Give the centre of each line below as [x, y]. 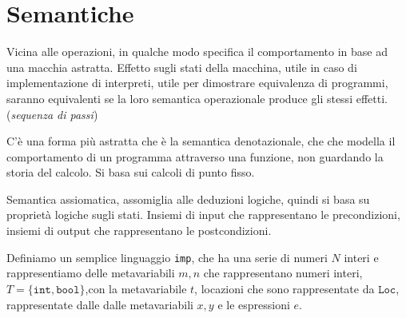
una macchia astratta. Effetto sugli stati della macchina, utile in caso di [182, 67]
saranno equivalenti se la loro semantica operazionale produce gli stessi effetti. [197, 98]
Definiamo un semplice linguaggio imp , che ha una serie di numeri [167, 257]
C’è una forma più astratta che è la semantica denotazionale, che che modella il [201, 141]
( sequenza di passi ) [52, 114]
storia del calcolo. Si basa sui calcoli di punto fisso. [131, 172]
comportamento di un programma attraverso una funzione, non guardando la [195, 156]
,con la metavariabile [136, 288]
